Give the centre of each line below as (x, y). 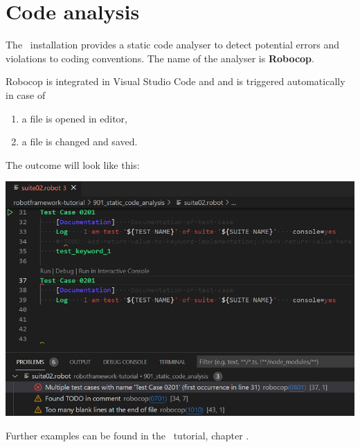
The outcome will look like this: (73, 164)
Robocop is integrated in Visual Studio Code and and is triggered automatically (175, 81)
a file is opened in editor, (74, 118)
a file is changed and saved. (80, 142)
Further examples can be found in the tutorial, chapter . (127, 435)
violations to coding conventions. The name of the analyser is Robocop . (160, 58)
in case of (26, 94)
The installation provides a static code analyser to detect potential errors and (173, 45)
